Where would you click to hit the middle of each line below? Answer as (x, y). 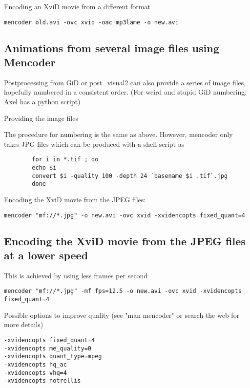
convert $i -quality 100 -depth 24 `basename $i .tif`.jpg (130, 176)
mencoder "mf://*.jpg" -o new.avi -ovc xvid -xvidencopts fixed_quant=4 (125, 215)
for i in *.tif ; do (65, 160)
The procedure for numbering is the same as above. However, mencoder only (118, 134)
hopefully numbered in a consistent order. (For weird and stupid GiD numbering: (125, 92)
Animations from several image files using (112, 48)
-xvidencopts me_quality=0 (48, 348)
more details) (24, 324)
